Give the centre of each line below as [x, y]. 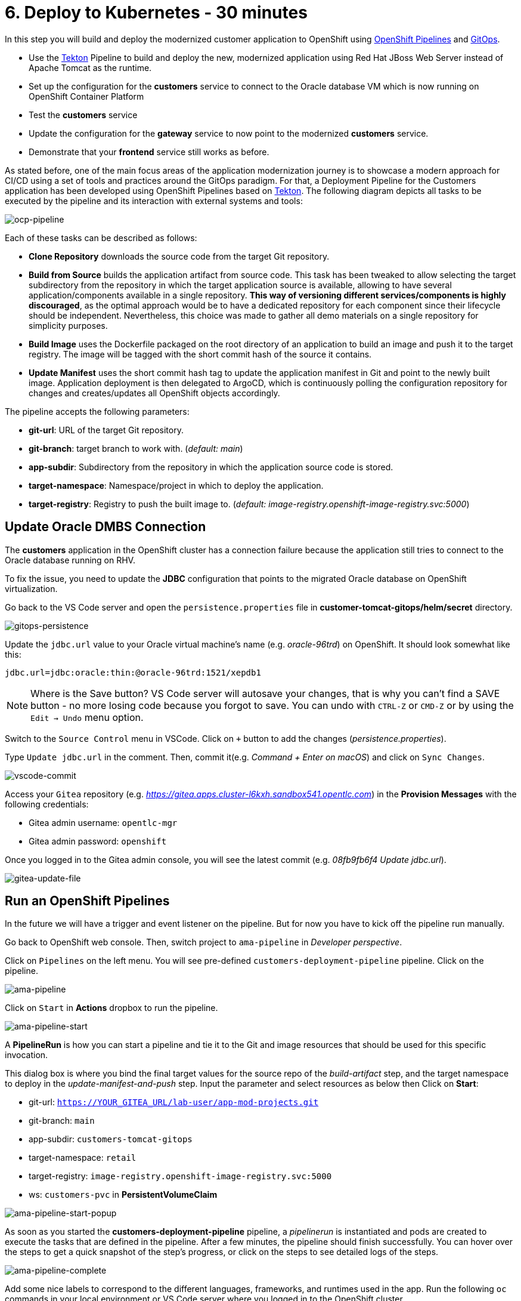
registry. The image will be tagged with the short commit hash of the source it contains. [200, 354]
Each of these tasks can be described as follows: [101, 238]
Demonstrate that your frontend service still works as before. [149, 152]
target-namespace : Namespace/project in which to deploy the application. [176, 485]
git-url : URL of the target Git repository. [106, 430]
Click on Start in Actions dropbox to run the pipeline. [111, 1008]
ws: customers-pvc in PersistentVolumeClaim [123, 1195]
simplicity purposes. [68, 325]
